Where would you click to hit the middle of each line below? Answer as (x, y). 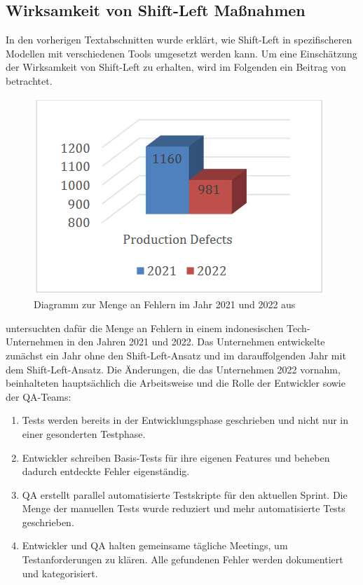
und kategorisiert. (60, 573)
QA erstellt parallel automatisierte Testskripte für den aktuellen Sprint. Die (185, 494)
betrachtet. (29, 80)
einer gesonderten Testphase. (84, 433)
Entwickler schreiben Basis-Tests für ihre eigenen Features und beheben (176, 457)
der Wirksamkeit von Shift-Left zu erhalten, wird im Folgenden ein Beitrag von (176, 67)
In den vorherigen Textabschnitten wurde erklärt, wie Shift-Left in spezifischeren (179, 40)
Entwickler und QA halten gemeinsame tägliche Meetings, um (155, 545)
